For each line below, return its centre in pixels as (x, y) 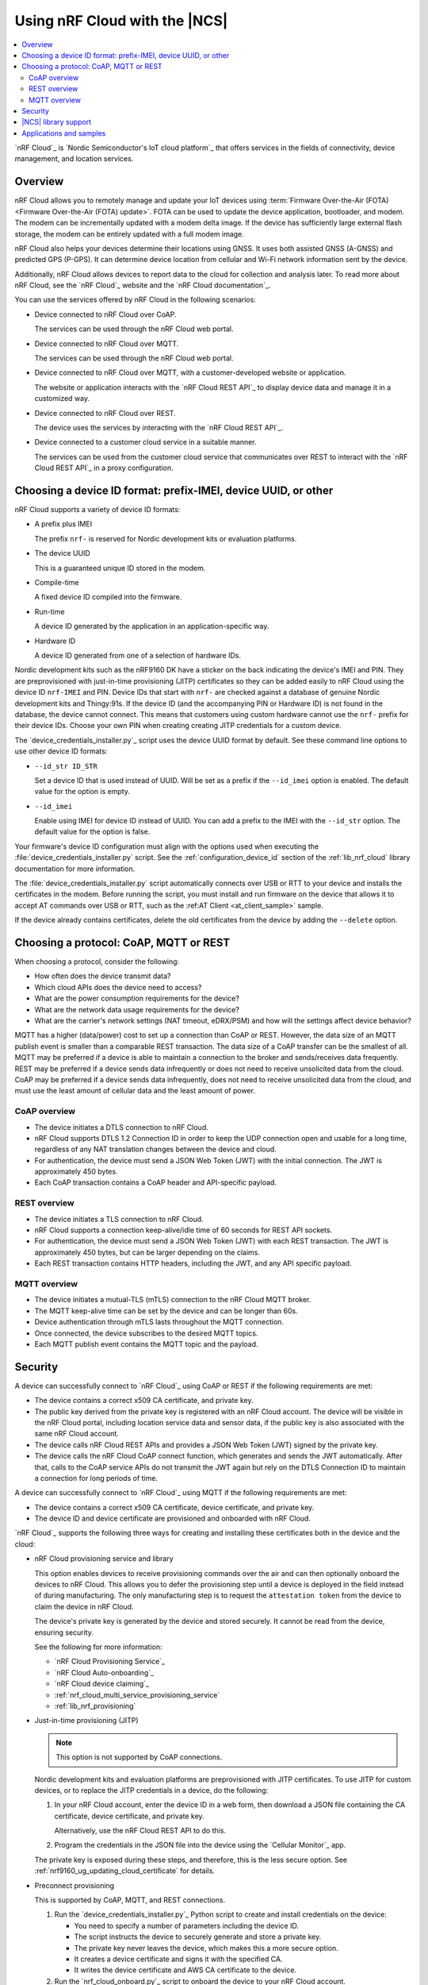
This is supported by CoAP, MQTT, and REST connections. (130, 1900)
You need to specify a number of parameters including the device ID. (186, 1925)
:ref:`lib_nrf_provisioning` (95, 1706)
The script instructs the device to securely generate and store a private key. (198, 1937)
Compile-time (57, 583)
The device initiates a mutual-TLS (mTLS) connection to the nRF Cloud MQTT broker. (173, 1300)
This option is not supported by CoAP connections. (139, 1757)
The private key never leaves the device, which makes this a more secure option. (206, 1948)
